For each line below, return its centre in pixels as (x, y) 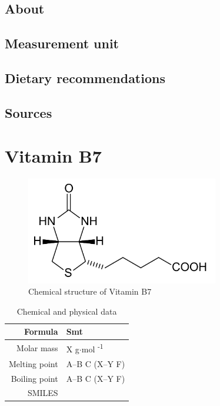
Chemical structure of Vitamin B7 (90, 291)
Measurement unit (62, 43)
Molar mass (37, 348)
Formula (41, 331)
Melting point (34, 363)
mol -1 (92, 348)
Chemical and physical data (67, 311)
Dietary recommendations (85, 77)
